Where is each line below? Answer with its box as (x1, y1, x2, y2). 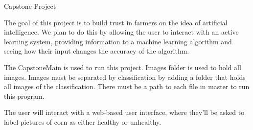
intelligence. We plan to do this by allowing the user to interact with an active (4, 27, 239, 37)
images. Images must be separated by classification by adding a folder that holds (4, 72, 246, 82)
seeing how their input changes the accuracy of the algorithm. (4, 46, 189, 56)
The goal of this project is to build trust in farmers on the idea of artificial (4, 17, 228, 27)
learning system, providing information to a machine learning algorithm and (4, 36, 232, 46)
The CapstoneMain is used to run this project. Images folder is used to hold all (4, 62, 241, 72)
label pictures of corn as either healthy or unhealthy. (4, 116, 161, 127)
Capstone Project (4, 1, 56, 11)
